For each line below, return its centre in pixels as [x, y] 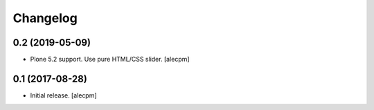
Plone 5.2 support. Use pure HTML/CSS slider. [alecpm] [110, 59]
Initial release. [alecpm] [63, 95]
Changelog [45, 18]
